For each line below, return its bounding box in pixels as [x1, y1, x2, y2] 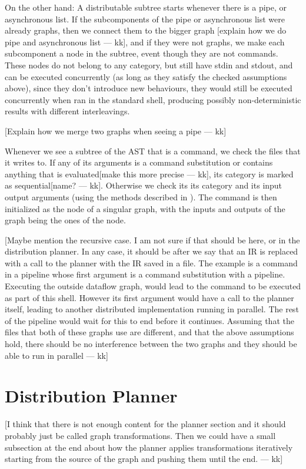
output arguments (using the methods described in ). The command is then [5, 190, 277, 203]
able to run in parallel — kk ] [5, 349, 108, 361]
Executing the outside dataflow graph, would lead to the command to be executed [5, 280, 301, 292]
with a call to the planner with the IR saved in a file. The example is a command [5, 256, 298, 269]
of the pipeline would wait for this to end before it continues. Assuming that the [5, 314, 294, 326]
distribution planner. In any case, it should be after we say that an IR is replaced [5, 245, 298, 257]
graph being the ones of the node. [5, 214, 126, 226]
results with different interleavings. [5, 105, 130, 117]
